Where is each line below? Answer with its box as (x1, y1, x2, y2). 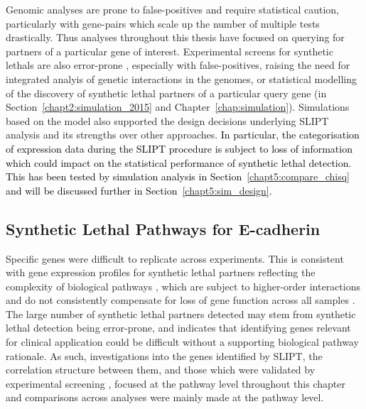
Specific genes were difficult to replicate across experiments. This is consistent (6, 251, 344, 266)
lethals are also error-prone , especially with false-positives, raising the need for (6, 58, 350, 72)
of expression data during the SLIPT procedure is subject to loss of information (6, 141, 352, 156)
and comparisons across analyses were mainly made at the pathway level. (6, 390, 324, 405)
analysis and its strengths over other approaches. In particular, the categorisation (6, 127, 360, 142)
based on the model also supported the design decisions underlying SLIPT (6, 113, 329, 128)
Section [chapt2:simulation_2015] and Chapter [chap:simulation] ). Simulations (6, 99, 350, 114)
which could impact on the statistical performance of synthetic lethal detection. (6, 155, 352, 170)
